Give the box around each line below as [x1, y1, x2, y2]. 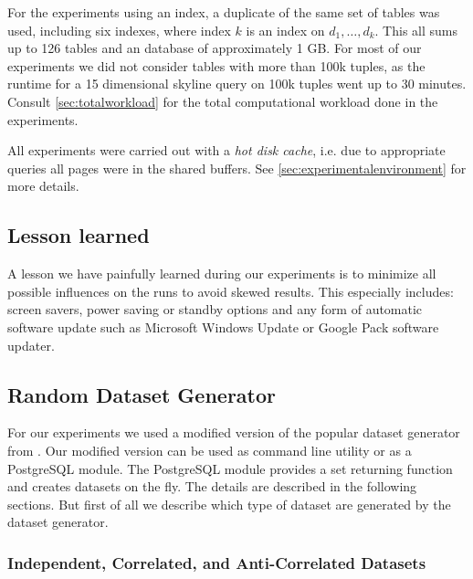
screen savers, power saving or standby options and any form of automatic [7, 300, 423, 319]
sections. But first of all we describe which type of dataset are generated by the [7, 494, 451, 513]
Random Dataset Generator [7, 380, 276, 408]
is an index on [246, 20, 325, 39]
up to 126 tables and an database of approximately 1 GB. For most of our [7, 38, 422, 58]
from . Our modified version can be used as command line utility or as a [7, 440, 412, 459]
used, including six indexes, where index [7, 20, 231, 39]
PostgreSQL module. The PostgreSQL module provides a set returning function [7, 458, 453, 478]
